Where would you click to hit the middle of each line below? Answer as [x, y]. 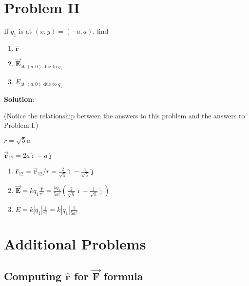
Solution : [19, 99]
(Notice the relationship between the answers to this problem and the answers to [124, 115]
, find [101, 31]
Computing [33, 276]
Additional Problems [75, 244]
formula [123, 276]
